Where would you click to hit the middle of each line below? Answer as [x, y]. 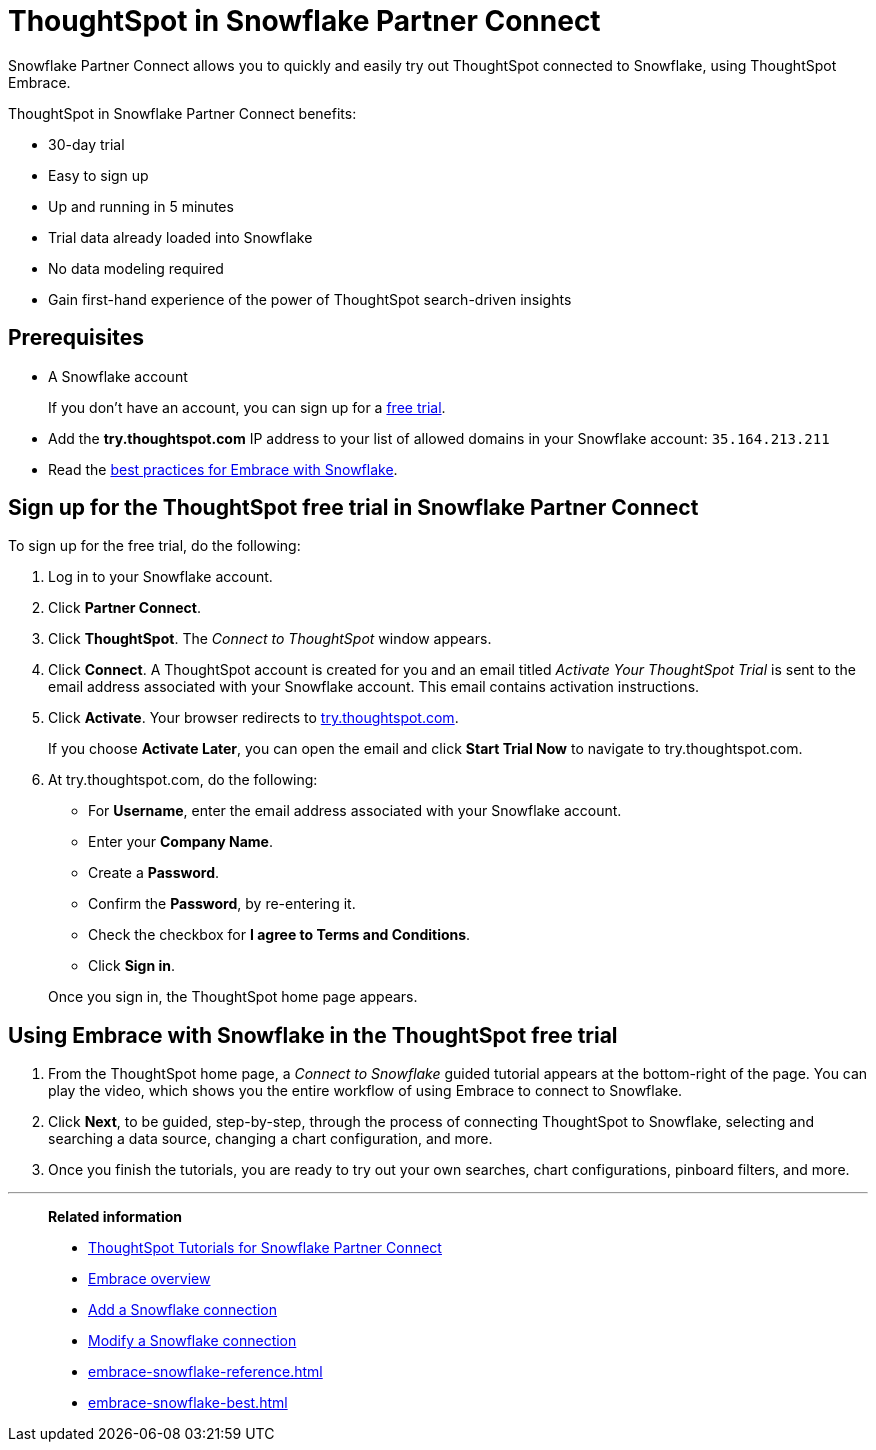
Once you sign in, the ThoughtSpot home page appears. [233, 997]
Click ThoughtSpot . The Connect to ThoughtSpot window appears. [270, 639]
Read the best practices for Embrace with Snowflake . [223, 469]
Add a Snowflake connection [183, 1310]
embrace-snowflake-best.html [188, 1403]
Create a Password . [154, 873]
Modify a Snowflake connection [192, 1341]
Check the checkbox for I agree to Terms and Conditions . [279, 935]
